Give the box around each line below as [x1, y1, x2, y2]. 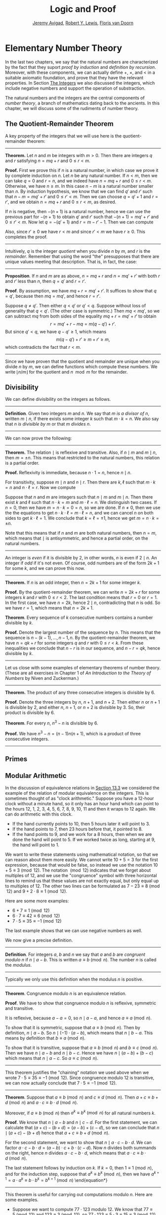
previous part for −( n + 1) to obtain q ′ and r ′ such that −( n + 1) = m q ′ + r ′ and [5, 214, 159, 220]
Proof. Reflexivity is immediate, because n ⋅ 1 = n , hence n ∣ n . [5, 470, 132, 476]
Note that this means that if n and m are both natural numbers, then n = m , [5, 530, 157, 536]
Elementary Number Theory [5, 42, 123, 54]
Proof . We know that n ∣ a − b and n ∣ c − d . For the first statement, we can [5, 1119, 157, 1125]
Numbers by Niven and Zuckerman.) [5, 675, 79, 681]
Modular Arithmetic [5, 772, 67, 780]
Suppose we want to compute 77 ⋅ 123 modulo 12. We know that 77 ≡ [12, 1206, 153, 1212]
